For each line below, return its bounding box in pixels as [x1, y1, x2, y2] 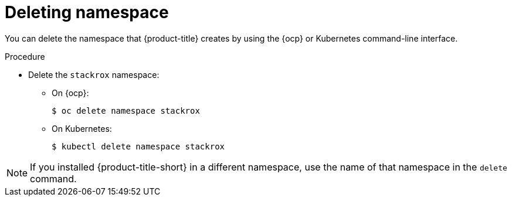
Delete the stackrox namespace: [28, 69, 160, 80]
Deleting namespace [5, 2, 169, 22]
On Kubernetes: [52, 123, 112, 134]
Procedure [5, 51, 45, 62]
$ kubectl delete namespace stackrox [52, 141, 225, 151]
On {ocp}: [52, 87, 89, 98]
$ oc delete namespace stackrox [52, 105, 200, 115]
